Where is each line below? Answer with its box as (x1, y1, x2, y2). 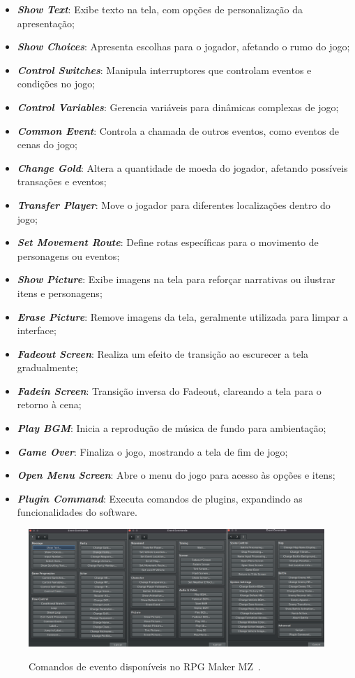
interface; (17, 323, 56, 338)
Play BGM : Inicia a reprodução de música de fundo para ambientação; (17, 421, 326, 435)
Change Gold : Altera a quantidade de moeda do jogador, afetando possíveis (17, 160, 348, 175)
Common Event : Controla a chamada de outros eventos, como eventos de (17, 123, 340, 138)
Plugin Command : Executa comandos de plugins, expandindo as (17, 491, 303, 505)
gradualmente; (17, 360, 78, 375)
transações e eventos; (17, 174, 107, 189)
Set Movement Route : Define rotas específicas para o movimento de (17, 235, 319, 250)
